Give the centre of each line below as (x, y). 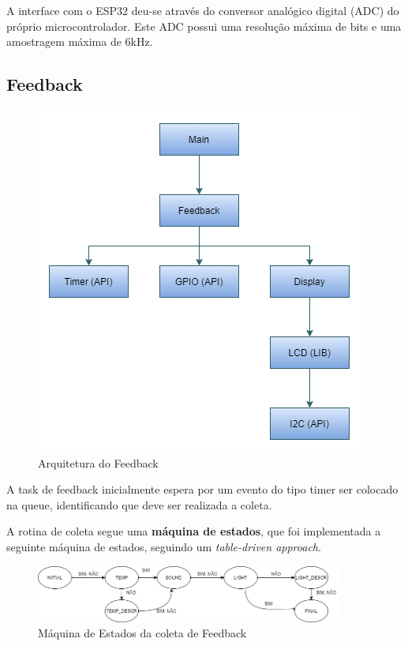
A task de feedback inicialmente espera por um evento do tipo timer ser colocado (202, 489)
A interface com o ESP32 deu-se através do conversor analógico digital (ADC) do (203, 10)
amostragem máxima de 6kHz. (80, 41)
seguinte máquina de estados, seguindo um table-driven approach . (164, 546)
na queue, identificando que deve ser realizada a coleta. (139, 504)
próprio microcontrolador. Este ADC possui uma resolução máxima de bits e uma (204, 26)
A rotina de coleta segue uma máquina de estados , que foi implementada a (194, 531)
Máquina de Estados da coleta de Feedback (142, 633)
